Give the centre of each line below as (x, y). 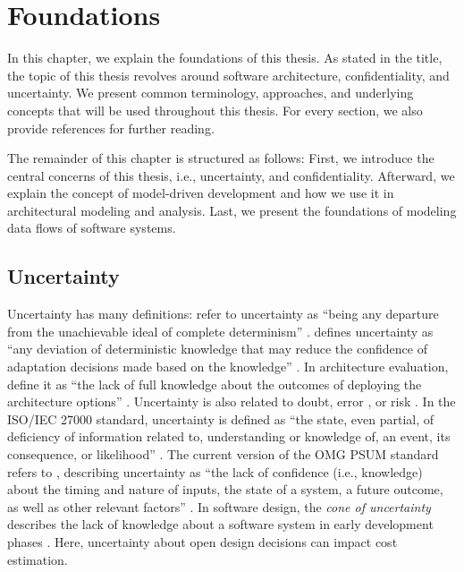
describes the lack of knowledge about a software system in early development (220, 524)
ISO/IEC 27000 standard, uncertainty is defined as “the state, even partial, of (221, 418)
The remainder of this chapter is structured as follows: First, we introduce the (221, 158)
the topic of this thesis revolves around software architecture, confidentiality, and (228, 75)
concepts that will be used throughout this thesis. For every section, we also (215, 110)
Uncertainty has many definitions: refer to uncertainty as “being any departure (223, 314)
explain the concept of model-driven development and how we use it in (201, 193)
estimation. (38, 559)
